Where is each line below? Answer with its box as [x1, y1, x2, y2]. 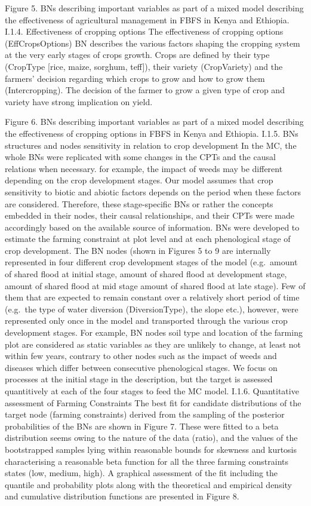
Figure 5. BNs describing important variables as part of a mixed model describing [5, 2, 304, 14]
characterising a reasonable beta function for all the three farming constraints [5, 455, 289, 467]
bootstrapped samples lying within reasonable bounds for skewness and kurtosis [5, 443, 297, 455]
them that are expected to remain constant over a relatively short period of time [5, 291, 300, 303]
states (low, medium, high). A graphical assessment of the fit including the [5, 467, 278, 479]
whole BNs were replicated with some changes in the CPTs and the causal [5, 151, 276, 163]
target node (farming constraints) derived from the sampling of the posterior [5, 408, 285, 421]
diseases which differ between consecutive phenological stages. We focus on [5, 361, 278, 373]
